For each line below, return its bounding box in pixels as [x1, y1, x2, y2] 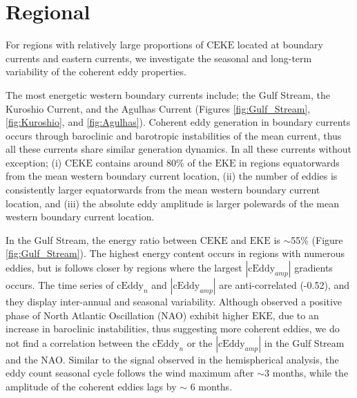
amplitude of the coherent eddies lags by [6, 379, 177, 393]
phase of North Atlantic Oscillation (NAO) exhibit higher [6, 307, 249, 322]
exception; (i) [6, 155, 62, 169]
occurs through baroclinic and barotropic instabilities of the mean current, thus [6, 128, 342, 142]
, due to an [272, 307, 319, 322]
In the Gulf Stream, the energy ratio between [6, 232, 197, 247]
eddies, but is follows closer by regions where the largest [6, 260, 242, 275]
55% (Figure [291, 232, 343, 247]
